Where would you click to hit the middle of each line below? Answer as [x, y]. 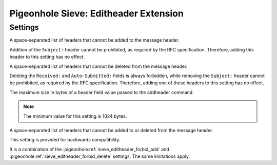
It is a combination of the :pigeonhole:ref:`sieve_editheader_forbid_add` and [89, 149]
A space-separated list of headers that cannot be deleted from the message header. [98, 66]
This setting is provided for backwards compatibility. [65, 140]
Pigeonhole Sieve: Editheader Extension [97, 13]
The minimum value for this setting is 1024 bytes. [75, 116]
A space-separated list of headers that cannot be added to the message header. [94, 40]
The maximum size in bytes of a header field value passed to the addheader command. [102, 92]
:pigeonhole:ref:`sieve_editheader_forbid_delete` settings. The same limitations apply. [100, 156]
